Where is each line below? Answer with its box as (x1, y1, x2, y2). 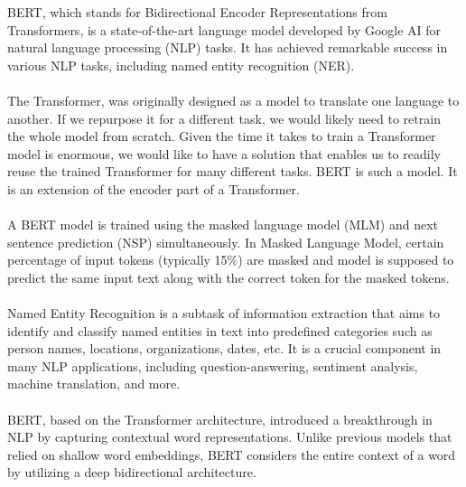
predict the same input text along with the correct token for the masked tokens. (7, 267, 450, 286)
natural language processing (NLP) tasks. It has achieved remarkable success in (7, 38, 448, 57)
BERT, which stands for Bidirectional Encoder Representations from (7, 3, 387, 21)
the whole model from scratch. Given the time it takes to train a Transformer (7, 126, 436, 145)
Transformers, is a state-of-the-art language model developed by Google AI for (7, 20, 442, 39)
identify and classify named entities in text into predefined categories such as (7, 321, 433, 340)
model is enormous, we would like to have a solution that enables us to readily (7, 144, 441, 163)
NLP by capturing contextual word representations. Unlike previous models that (7, 427, 452, 446)
